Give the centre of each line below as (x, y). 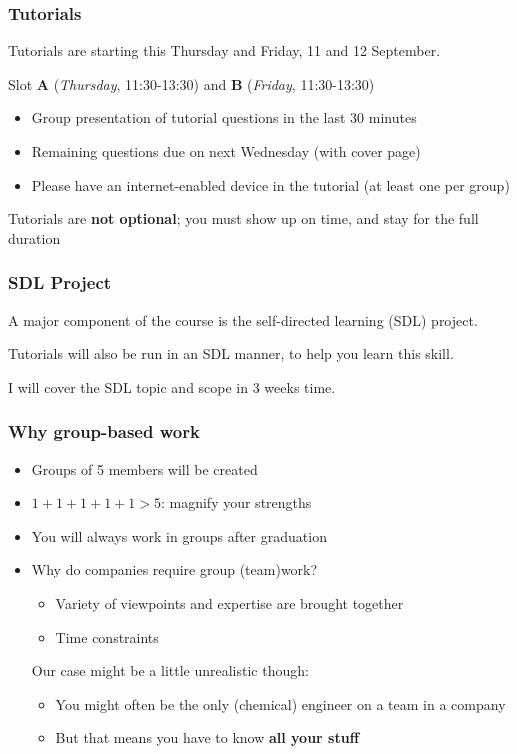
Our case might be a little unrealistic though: (170, 670)
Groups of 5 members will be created (144, 468)
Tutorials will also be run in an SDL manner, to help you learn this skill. (231, 353)
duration (34, 237)
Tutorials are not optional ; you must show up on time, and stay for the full (243, 218)
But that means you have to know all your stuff (207, 737)
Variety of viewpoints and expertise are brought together (229, 602)
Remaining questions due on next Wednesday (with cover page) (226, 151)
